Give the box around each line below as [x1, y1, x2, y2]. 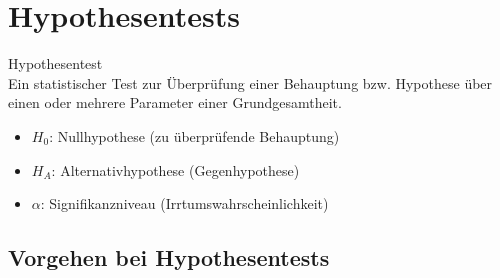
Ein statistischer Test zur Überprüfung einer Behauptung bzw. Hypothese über [8, 72, 493, 93]
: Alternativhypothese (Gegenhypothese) [51, 159, 300, 180]
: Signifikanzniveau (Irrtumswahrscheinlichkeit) [40, 193, 329, 214]
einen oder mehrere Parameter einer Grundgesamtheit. [8, 92, 342, 113]
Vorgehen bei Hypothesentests [8, 242, 330, 273]
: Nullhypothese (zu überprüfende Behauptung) [49, 125, 340, 146]
